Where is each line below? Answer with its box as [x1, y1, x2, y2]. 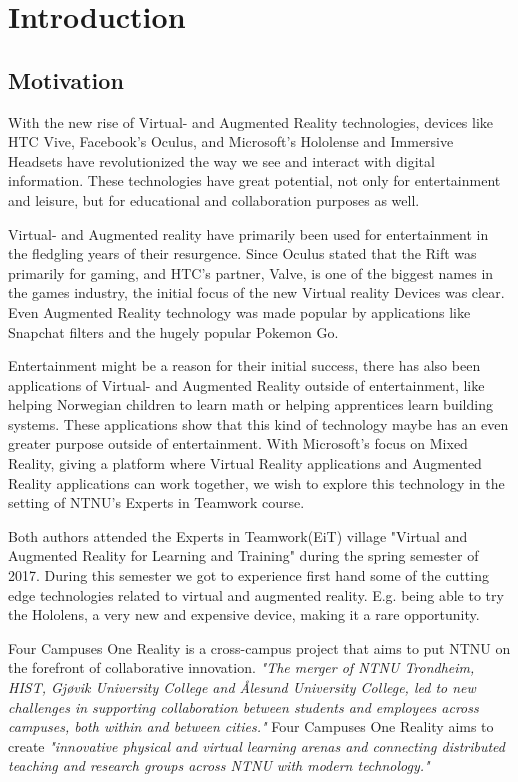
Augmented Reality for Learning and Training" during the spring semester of [8, 545, 479, 566]
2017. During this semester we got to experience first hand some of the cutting [8, 565, 489, 586]
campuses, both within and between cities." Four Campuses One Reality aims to [8, 716, 494, 737]
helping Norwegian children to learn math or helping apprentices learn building [8, 394, 493, 415]
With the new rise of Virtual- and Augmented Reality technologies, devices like [8, 111, 494, 132]
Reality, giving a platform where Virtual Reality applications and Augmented [8, 453, 482, 474]
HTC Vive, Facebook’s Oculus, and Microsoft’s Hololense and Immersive [8, 131, 454, 152]
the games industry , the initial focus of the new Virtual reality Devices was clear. [8, 282, 505, 303]
